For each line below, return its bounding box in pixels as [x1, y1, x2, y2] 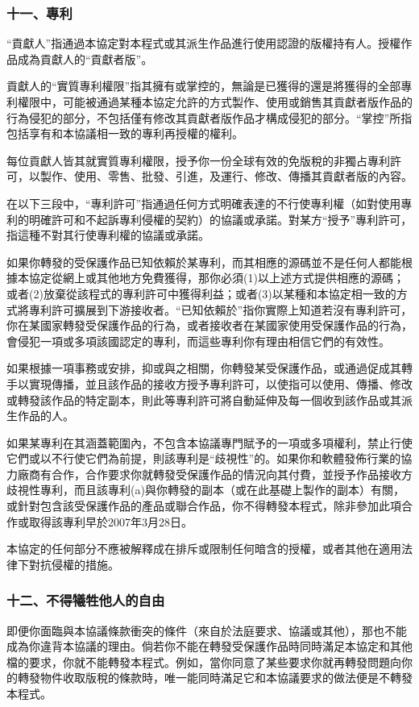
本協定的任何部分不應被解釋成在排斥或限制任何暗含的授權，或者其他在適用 [6, 540, 401, 557]
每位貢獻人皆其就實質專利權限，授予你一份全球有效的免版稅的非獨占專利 [6, 152, 390, 168]
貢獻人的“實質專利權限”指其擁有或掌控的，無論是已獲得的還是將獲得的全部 [6, 77, 401, 94]
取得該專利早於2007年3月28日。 [28, 513, 193, 530]
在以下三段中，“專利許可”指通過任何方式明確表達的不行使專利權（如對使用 [6, 194, 401, 211]
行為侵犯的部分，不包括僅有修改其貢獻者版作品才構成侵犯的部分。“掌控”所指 [6, 109, 413, 126]
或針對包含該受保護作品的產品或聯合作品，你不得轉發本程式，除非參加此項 [6, 497, 401, 514]
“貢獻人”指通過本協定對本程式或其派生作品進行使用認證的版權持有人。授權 [6, 35, 401, 52]
